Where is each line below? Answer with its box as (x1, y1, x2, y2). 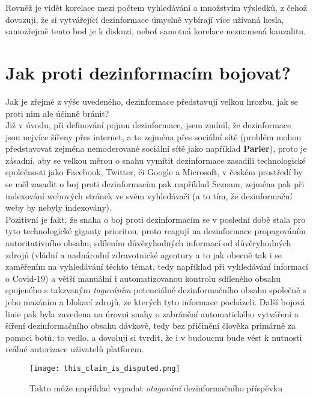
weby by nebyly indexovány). (5, 201, 112, 214)
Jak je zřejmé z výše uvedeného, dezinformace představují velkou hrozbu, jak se (5, 95, 299, 107)
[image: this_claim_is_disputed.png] (29, 364, 180, 373)
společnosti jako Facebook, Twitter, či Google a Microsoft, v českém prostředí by (5, 166, 303, 178)
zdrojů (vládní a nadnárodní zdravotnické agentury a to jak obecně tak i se (5, 248, 282, 261)
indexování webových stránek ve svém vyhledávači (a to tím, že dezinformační (5, 189, 293, 202)
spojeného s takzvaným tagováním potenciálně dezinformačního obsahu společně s (5, 284, 306, 296)
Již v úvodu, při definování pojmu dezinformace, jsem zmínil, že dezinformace (5, 119, 291, 131)
